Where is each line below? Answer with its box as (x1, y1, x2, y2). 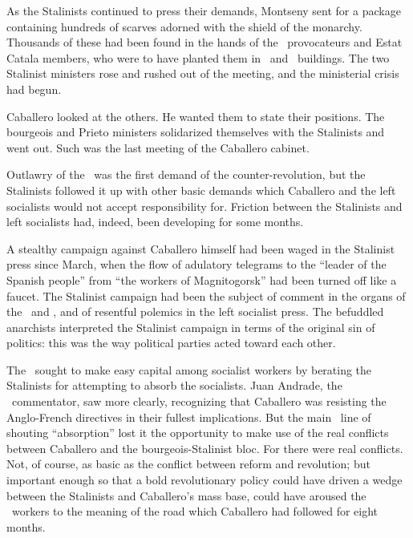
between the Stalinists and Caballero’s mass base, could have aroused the (6, 487, 366, 504)
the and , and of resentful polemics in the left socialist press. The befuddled (6, 303, 384, 320)
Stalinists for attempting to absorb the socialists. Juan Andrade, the (6, 377, 342, 394)
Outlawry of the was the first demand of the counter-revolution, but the (6, 166, 366, 183)
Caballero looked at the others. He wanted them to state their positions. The (6, 107, 385, 124)
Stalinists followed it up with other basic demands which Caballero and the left (6, 181, 396, 198)
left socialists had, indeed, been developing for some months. (6, 213, 304, 230)
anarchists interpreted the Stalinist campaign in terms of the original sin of (6, 318, 375, 335)
